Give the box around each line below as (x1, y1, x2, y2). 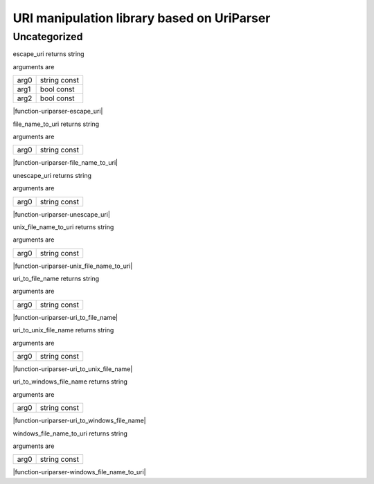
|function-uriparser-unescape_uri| (12, 210, 111, 218)
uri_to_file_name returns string (12, 274, 100, 283)
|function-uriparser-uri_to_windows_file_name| (12, 416, 147, 425)
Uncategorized (12, 30, 83, 43)
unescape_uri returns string (12, 171, 92, 179)
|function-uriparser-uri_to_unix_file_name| (12, 365, 133, 373)
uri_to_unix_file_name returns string (12, 326, 114, 334)
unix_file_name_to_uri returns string (12, 222, 114, 231)
